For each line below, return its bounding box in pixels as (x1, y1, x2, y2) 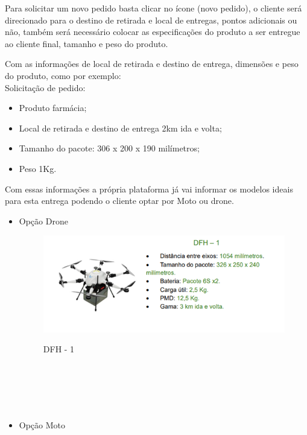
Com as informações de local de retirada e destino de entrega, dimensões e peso (5, 57, 299, 70)
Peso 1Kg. (19, 162, 57, 174)
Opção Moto (19, 419, 66, 431)
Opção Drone (19, 214, 68, 227)
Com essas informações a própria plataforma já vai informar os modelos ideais (5, 182, 293, 195)
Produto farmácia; (19, 101, 87, 114)
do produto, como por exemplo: (5, 69, 121, 81)
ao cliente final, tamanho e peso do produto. (5, 37, 168, 49)
